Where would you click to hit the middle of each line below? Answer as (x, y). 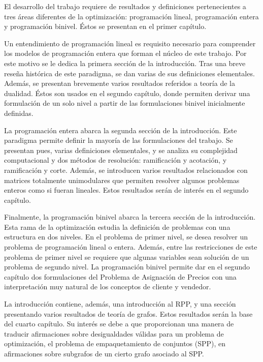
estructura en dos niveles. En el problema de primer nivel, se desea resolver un (126, 237)
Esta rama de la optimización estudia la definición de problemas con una (117, 227)
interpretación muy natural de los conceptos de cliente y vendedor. (108, 286)
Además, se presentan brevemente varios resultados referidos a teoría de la (120, 83)
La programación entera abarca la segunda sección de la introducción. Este (121, 130)
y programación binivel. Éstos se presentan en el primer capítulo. (105, 26)
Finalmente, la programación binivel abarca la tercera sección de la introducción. (130, 217)
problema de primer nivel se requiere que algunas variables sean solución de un (127, 257)
